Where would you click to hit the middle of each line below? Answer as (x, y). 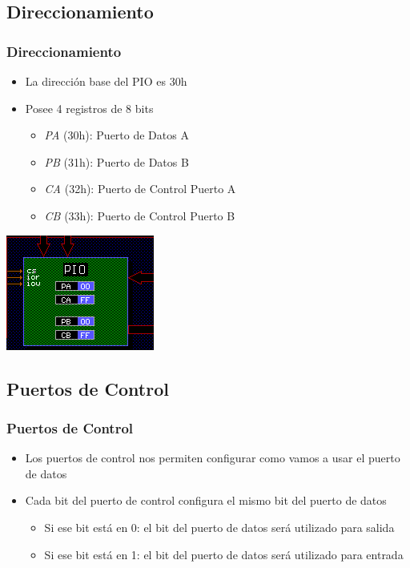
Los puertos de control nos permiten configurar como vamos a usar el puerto (213, 458)
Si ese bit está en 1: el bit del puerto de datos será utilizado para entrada (224, 554)
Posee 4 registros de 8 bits (89, 108)
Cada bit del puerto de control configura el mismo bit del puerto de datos (206, 500)
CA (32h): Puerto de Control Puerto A (140, 189)
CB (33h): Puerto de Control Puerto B (140, 215)
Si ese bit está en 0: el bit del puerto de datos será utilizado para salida (219, 527)
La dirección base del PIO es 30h (106, 81)
